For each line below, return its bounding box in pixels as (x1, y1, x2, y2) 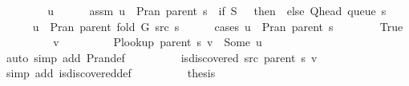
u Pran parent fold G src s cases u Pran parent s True (32, 18, 403, 34)
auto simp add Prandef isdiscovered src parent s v (6, 49, 318, 65)
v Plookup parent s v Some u (53, 33, 262, 50)
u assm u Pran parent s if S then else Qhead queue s (47, 2, 387, 18)
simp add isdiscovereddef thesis (6, 64, 216, 81)
